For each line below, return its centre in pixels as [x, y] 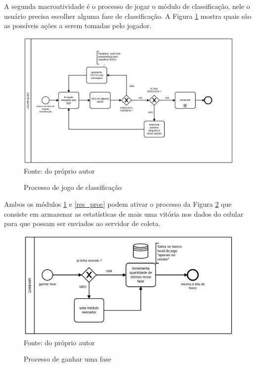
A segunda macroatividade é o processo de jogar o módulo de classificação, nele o [127, 6]
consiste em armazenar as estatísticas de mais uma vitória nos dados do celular [124, 213]
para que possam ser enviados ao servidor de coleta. [82, 223]
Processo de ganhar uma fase [68, 359]
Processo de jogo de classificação [73, 187]
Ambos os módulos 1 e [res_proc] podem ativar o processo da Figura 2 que [118, 204]
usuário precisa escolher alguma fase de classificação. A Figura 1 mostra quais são [128, 16]
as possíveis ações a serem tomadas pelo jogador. [78, 25]
